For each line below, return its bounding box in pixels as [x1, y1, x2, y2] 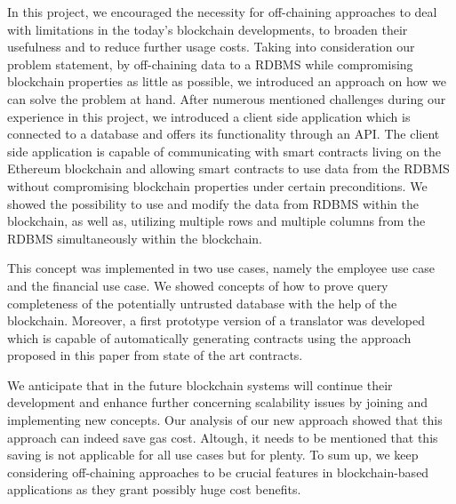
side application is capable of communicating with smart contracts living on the [7, 141, 442, 160]
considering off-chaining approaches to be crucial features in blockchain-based [7, 462, 429, 481]
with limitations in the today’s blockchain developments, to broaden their [7, 20, 408, 38]
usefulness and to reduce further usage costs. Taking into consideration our [7, 37, 415, 56]
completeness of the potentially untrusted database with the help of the [7, 293, 397, 312]
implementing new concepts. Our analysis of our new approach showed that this [7, 411, 443, 429]
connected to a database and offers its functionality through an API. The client [7, 124, 440, 143]
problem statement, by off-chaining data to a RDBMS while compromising [7, 54, 413, 73]
